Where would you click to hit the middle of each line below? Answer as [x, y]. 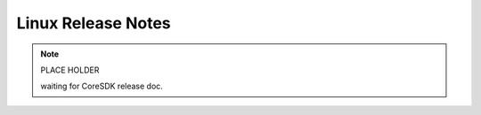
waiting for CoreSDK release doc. [102, 86]
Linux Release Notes [94, 23]
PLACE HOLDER [70, 70]
